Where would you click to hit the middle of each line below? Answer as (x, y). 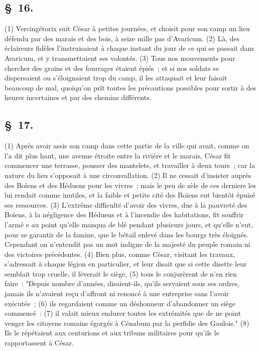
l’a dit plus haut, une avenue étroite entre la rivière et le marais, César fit (118, 155)
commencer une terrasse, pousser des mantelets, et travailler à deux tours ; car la (130, 165)
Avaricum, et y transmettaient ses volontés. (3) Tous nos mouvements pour (120, 58)
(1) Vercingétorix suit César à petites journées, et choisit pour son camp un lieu (127, 28)
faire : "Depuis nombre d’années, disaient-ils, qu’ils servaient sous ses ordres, (122, 283)
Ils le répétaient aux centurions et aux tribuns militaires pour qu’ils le (112, 333)
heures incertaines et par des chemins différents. (78, 97)
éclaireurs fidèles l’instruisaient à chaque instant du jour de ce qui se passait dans (129, 48)
